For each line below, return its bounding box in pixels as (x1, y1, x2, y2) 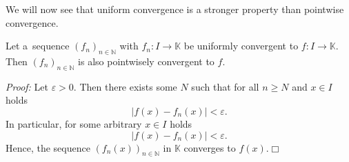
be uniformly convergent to (183, 38, 299, 53)
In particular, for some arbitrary (6, 116, 142, 130)
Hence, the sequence (6, 140, 90, 154)
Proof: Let (6, 79, 48, 93)
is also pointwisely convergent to (78, 54, 215, 68)
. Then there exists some (73, 79, 177, 93)
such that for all (191, 79, 259, 93)
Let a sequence (6, 38, 70, 53)
